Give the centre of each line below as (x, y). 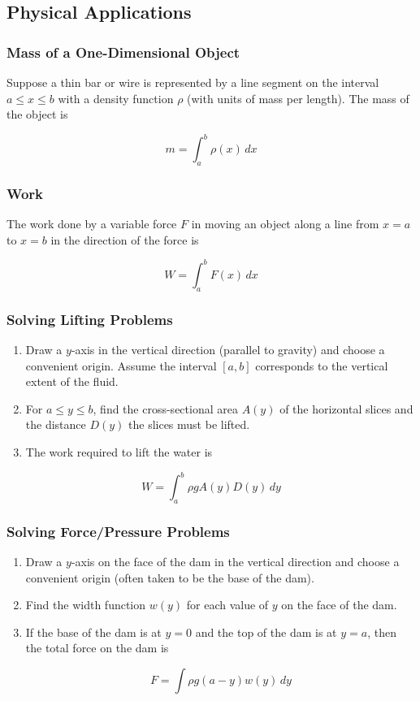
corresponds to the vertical (322, 365)
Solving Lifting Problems (90, 319)
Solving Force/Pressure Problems (118, 531)
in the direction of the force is (125, 239)
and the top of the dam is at (266, 632)
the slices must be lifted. (189, 424)
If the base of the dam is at (93, 632)
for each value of (227, 605)
